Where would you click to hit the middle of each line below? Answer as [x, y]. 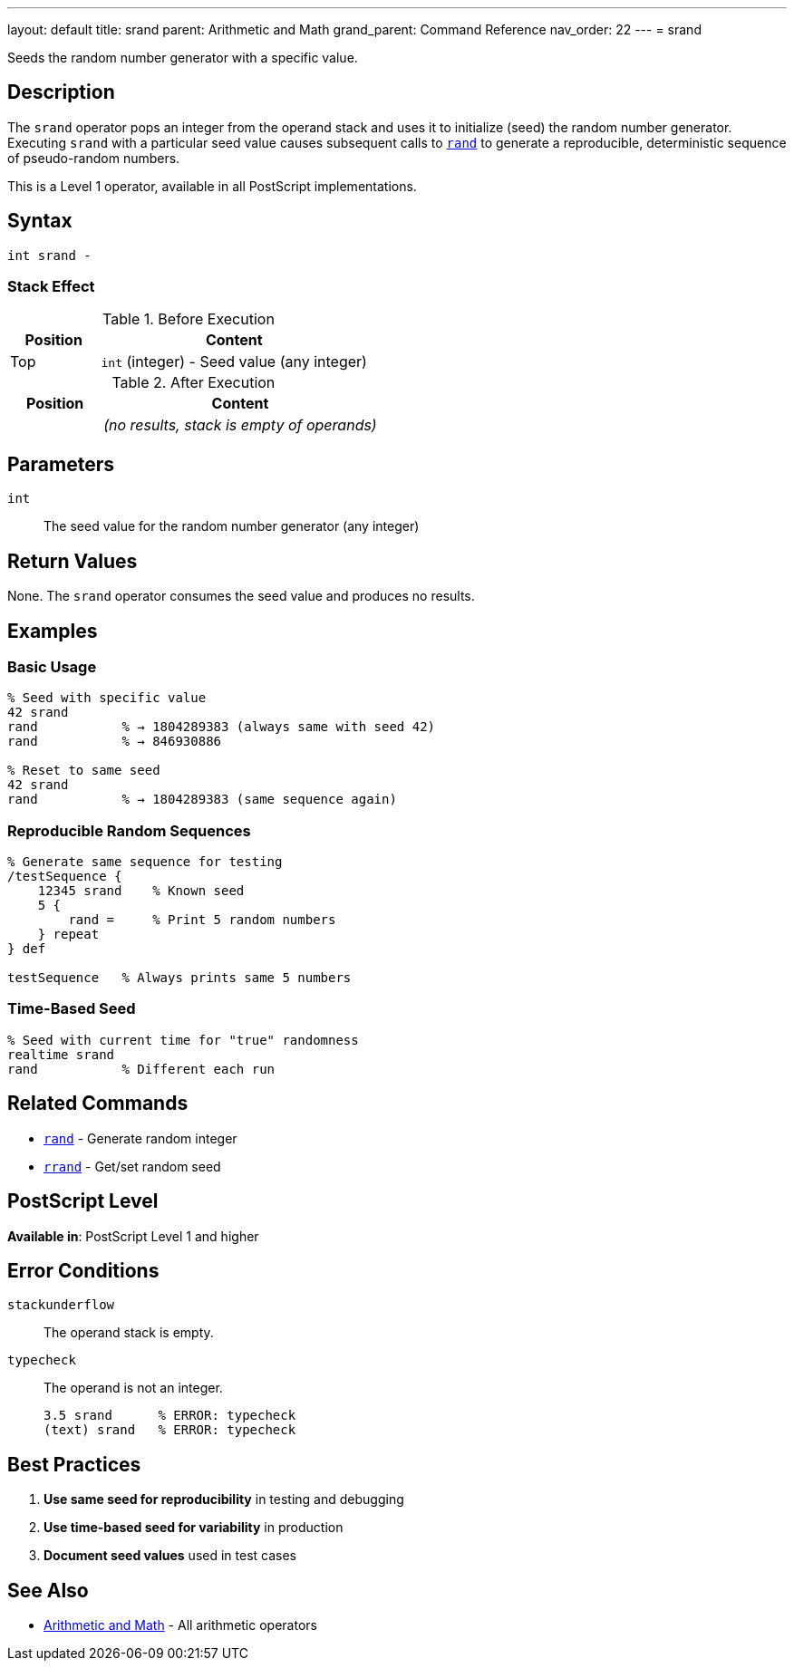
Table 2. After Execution [194, 383]
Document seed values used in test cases [170, 1556]
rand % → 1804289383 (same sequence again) [202, 800]
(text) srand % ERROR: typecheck [170, 1430]
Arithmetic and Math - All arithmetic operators [180, 1625]
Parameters [61, 464]
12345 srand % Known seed [141, 891]
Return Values [73, 561]
